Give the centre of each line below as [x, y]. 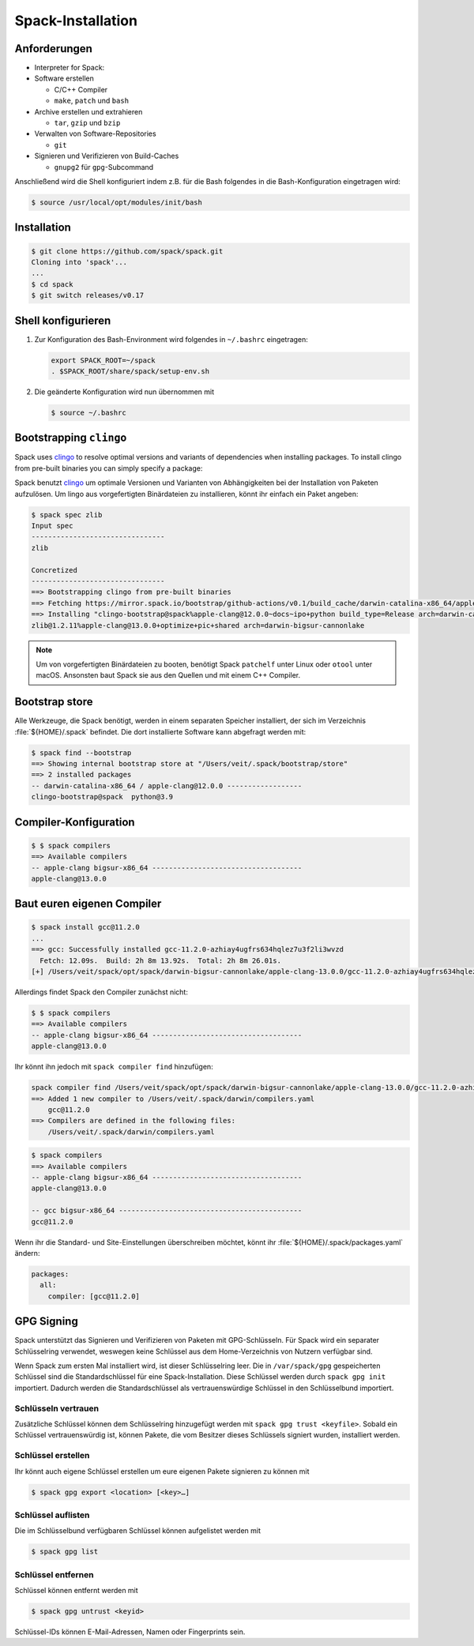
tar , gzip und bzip [87, 123]
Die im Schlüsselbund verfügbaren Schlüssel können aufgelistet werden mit [137, 1531]
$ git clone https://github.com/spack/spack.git [127, 251]
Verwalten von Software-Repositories [96, 133]
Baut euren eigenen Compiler [88, 904]
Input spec [52, 526]
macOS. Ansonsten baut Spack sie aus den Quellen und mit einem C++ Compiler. [168, 675]
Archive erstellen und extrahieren [88, 111]
